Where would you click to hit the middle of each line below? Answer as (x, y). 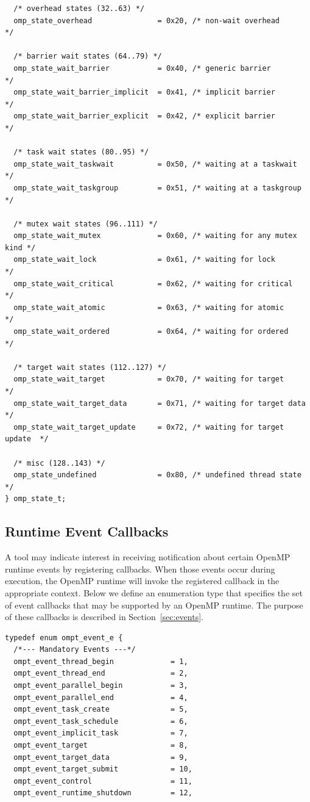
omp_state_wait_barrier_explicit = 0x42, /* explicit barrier (144, 116)
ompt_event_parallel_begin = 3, (101, 686)
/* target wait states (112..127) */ (90, 367)
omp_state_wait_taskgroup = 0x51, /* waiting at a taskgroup (157, 188)
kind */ (20, 247)
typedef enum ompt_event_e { (64, 638)
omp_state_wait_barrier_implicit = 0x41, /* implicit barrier (144, 92)
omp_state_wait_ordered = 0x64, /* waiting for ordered (151, 332)
